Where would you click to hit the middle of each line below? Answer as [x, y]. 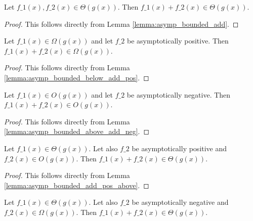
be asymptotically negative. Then [179, 94]
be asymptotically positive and [179, 148]
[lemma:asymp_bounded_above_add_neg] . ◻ [77, 131]
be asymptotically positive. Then [178, 41]
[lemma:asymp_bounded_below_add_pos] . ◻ [77, 77]
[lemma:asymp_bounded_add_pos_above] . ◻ [77, 185]
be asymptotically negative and [180, 202]
